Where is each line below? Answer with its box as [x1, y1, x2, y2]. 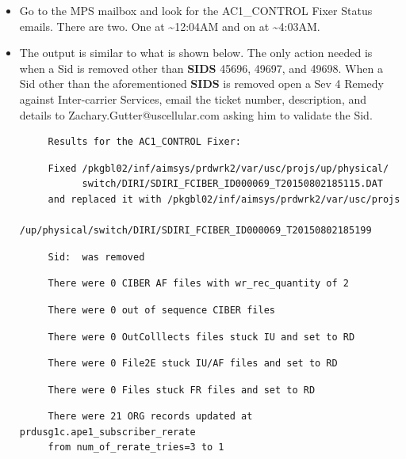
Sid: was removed [48, 251, 145, 263]
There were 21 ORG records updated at [48, 411, 253, 423]
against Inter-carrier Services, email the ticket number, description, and [19, 90, 367, 107]
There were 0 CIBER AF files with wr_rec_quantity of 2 [48, 278, 350, 290]
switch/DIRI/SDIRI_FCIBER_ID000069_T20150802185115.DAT [82, 178, 383, 190]
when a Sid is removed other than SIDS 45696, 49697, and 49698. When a [19, 59, 383, 76]
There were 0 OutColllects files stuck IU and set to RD [48, 331, 355, 343]
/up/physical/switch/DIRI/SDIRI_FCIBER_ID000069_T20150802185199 [19, 225, 372, 237]
